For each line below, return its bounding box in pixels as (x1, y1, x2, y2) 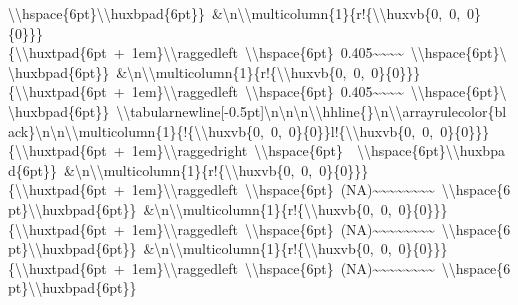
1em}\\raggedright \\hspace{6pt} (131, 140, 344, 161)
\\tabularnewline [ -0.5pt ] (116, 100, 265, 121)
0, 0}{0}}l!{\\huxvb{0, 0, (270, 120, 434, 141)
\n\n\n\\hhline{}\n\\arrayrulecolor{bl (264, 100, 507, 121)
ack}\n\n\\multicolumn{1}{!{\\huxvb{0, (8, 120, 264, 141)
